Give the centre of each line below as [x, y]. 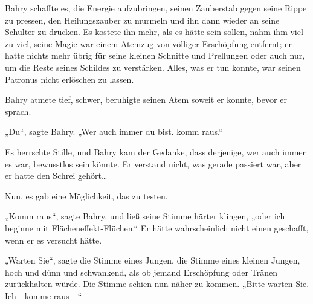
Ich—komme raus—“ [44, 295]
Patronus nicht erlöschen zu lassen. [69, 79]
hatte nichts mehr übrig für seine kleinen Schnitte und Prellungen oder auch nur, [155, 55]
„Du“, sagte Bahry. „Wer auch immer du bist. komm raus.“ [114, 131]
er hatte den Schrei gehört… [56, 176]
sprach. [18, 111]
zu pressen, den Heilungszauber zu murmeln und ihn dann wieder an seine [142, 20]
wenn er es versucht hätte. [53, 240]
